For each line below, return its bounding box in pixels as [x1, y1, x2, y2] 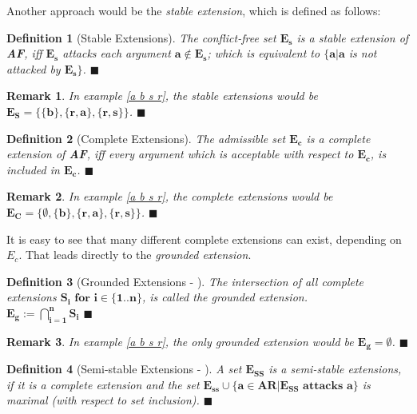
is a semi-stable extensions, [268, 360, 402, 377]
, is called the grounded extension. [141, 289, 308, 305]
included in [6, 161, 60, 177]
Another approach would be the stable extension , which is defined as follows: [6, 2, 381, 18]
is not [348, 45, 377, 62]
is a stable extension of [296, 29, 409, 46]
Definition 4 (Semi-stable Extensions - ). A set [6, 360, 242, 377]
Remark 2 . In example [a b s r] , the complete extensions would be [6, 188, 333, 205]
